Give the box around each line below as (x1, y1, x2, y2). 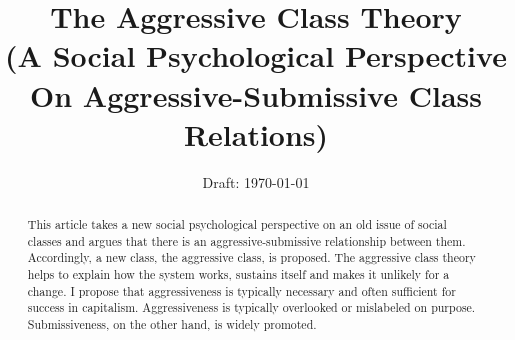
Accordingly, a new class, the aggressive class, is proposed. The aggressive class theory (27, 249, 476, 266)
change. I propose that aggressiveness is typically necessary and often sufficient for (27, 282, 456, 299)
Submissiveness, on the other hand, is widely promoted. (27, 316, 317, 333)
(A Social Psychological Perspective (5, 35, 507, 76)
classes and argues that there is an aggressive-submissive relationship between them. (27, 232, 466, 249)
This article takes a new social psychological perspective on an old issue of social (27, 216, 447, 233)
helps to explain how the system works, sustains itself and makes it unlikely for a (27, 266, 450, 283)
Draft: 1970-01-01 (202, 171, 310, 192)
